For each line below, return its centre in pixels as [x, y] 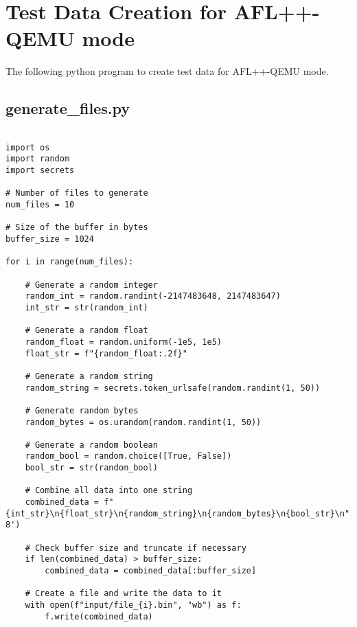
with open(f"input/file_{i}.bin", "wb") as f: [133, 605]
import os [28, 147]
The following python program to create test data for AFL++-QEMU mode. [167, 71]
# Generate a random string [89, 376]
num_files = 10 [40, 205]
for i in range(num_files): [70, 262]
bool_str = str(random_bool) [91, 468]
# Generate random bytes [82, 410]
